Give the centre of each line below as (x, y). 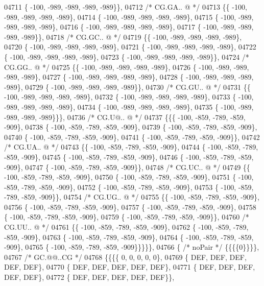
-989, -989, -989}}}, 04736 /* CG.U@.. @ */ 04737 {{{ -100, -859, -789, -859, (125, 117)
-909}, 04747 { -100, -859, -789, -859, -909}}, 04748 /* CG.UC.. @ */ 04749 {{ (127, 167)
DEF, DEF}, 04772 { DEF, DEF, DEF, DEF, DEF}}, (89, 277)
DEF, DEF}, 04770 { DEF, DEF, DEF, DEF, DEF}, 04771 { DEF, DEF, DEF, (130, 267)
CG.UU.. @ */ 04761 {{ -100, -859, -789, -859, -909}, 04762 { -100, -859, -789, (126, 227)
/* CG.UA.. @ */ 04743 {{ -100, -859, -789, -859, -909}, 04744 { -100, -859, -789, (131, 147)
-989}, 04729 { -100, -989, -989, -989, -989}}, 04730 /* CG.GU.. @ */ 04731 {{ (127, 87)
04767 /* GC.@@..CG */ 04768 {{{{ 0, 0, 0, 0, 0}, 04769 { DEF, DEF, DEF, (125, 257)
